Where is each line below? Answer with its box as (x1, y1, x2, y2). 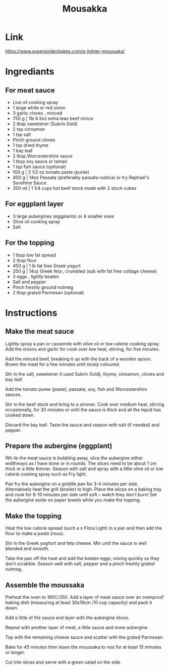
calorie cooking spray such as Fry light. (5, 471, 87, 477)
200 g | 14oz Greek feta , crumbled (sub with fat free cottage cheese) (12, 268, 157, 274)
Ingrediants (5, 66, 54, 77)
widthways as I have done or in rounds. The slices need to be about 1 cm (5, 460, 156, 467)
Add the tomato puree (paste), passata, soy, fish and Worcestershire (5, 386, 147, 392)
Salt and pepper (12, 279, 46, 285)
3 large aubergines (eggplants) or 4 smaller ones (12, 213, 115, 219)
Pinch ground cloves (12, 137, 55, 143)
